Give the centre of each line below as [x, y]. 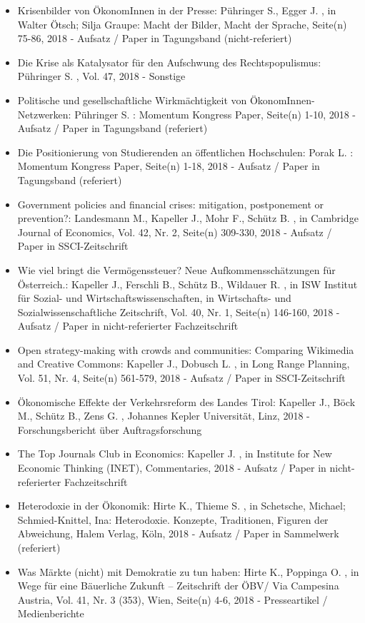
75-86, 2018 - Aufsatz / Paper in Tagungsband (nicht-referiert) [155, 38]
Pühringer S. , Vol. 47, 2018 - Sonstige [101, 76]
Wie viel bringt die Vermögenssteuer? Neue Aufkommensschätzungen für [176, 269]
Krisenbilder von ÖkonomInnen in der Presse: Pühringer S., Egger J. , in [177, 10]
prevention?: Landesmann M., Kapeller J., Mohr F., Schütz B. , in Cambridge [188, 218]
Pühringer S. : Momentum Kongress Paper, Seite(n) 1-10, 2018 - [215, 114]
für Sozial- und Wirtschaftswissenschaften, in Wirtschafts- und [154, 298]
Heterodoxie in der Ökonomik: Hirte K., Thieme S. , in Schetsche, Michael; [181, 506]
